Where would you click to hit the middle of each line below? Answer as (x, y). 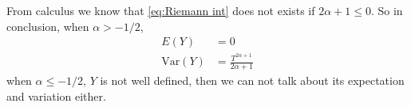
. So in (387, 10)
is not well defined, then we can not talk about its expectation (252, 80)
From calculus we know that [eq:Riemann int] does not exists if (161, 10)
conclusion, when (48, 26)
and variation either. (56, 96)
